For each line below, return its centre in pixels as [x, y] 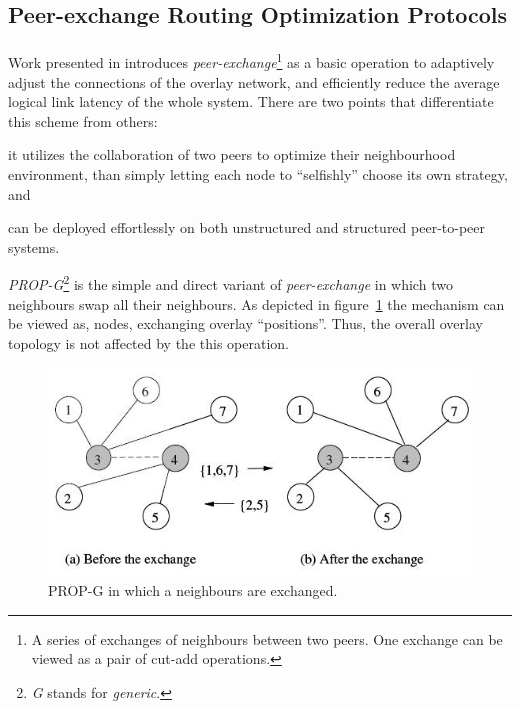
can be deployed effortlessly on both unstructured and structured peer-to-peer [246, 227]
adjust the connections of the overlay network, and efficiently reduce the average [254, 81]
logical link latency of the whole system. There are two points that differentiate [251, 101]
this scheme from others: [83, 120]
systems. [34, 246]
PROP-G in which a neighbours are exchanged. [193, 590]
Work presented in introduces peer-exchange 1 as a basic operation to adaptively [251, 61]
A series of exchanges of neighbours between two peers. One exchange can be [267, 638]
